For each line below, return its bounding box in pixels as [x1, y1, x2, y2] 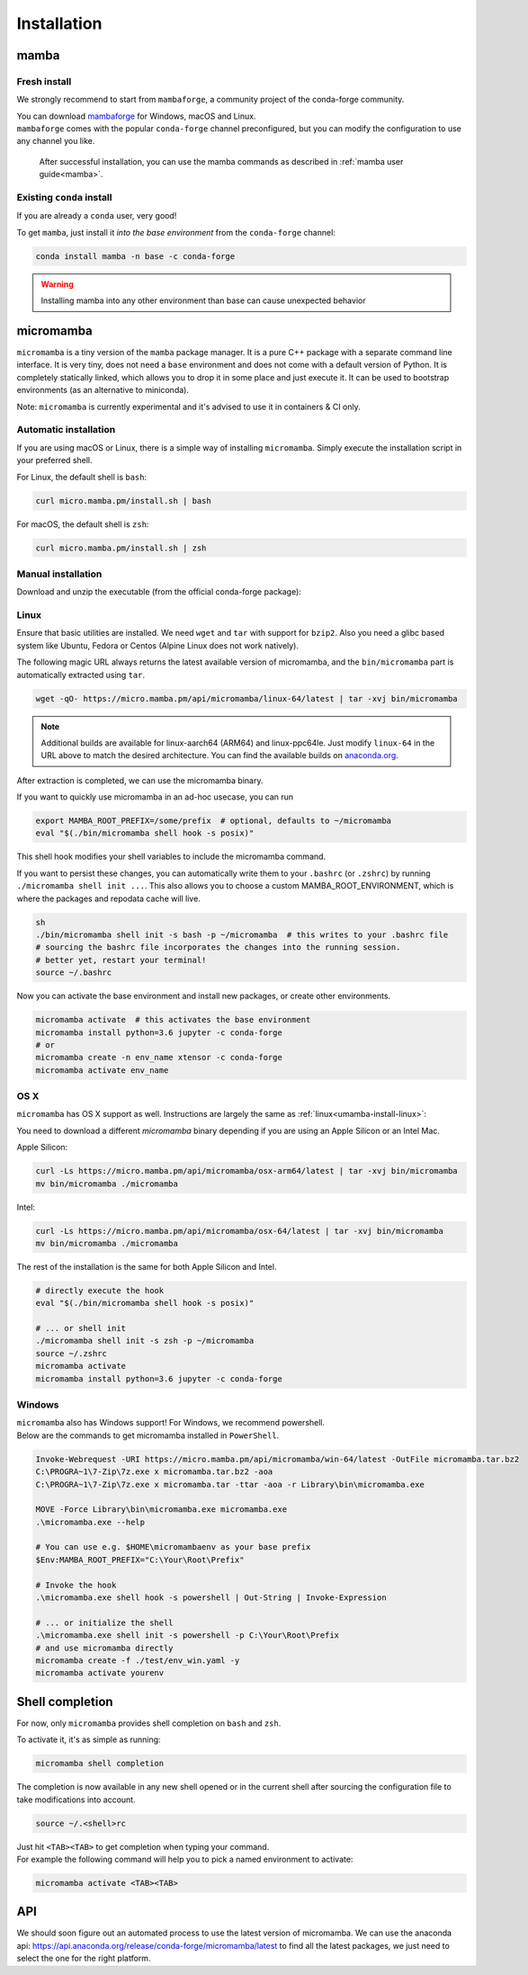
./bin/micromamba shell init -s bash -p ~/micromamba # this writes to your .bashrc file [35, 929, 449, 940]
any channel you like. [16, 136, 95, 147]
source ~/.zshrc [35, 1348, 108, 1358]
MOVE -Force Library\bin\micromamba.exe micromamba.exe [35, 1505, 288, 1515]
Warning [40, 279, 74, 290]
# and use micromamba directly [35, 1642, 175, 1653]
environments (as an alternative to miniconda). [16, 385, 189, 396]
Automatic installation [16, 424, 116, 436]
